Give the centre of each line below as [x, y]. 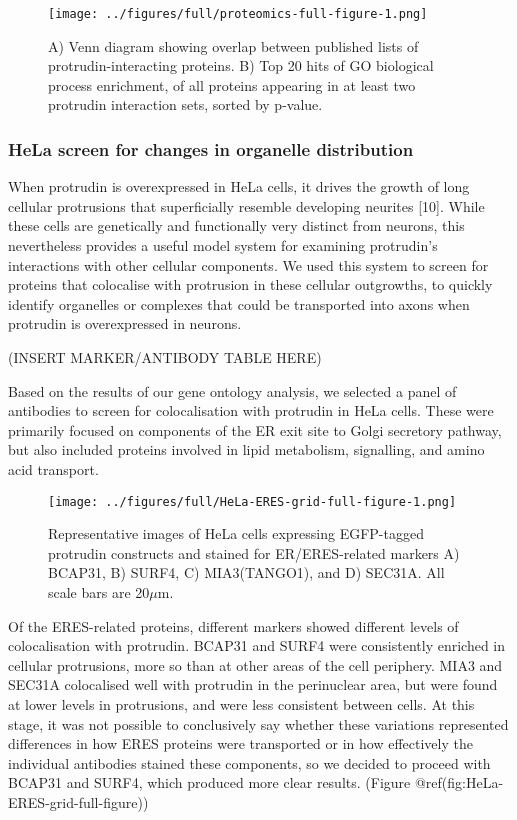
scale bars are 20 [99, 592]
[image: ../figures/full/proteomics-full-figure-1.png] [238, 14]
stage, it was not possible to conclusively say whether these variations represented [258, 723]
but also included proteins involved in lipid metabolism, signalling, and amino [246, 449]
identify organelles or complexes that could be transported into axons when [239, 303]
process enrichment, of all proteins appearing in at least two [232, 84]
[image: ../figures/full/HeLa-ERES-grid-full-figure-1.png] [252, 501]
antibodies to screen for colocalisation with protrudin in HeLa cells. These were [251, 410]
